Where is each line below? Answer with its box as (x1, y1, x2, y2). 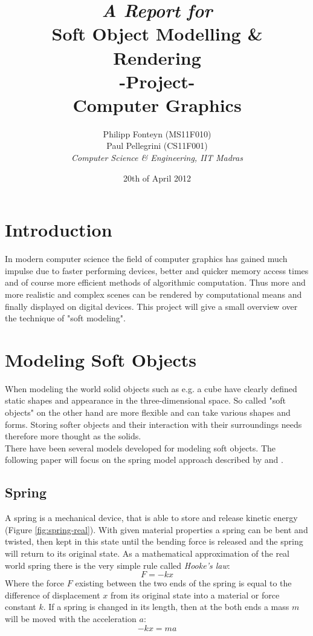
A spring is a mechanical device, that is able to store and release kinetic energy (5, 511, 298, 524)
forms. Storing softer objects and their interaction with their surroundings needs (5, 418, 302, 430)
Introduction (5, 217, 112, 242)
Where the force (5, 577, 65, 589)
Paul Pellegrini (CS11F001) (106, 139, 208, 152)
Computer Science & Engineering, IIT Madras (71, 151, 243, 164)
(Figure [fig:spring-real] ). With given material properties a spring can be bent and (5, 523, 308, 536)
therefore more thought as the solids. (5, 430, 141, 442)
